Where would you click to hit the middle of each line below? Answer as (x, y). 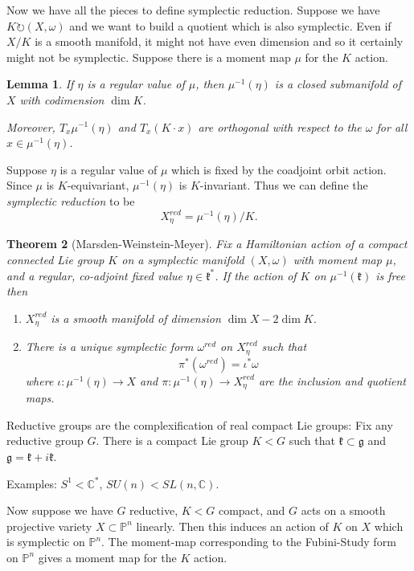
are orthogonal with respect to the (280, 126)
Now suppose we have (60, 510)
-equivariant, (98, 185)
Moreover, (31, 126)
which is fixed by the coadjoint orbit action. (279, 169)
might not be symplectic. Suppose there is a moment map (149, 57)
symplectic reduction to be (71, 200)
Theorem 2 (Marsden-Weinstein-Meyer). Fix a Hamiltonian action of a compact (207, 244)
